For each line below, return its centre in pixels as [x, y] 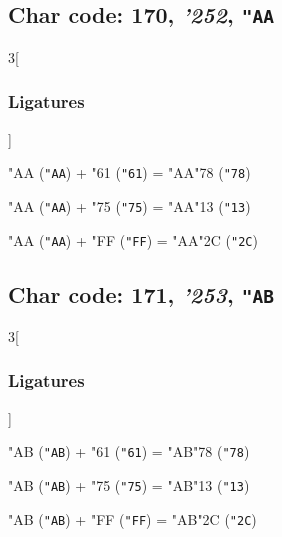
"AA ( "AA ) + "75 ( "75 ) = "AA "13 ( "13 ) [129, 205]
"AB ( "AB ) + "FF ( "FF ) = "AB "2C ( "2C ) [132, 518]
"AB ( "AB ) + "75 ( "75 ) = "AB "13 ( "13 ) [129, 485]
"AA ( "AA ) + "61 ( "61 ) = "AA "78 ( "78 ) [129, 172]
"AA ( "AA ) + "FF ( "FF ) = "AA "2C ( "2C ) [133, 239]
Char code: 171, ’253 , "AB [141, 293]
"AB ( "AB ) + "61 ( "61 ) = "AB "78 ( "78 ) [129, 451]
